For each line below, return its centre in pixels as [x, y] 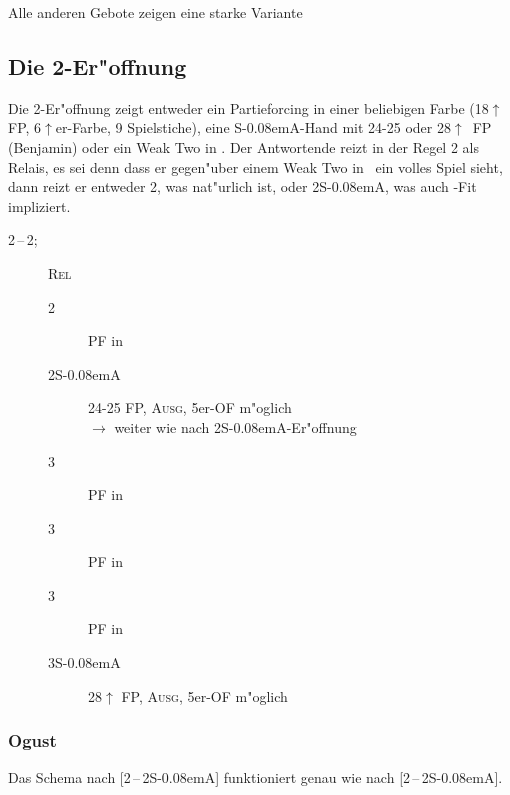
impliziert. [39, 205]
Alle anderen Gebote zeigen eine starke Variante [155, 12]
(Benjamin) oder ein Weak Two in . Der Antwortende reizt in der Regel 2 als [243, 146]
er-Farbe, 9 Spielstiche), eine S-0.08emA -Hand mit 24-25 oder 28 [253, 127]
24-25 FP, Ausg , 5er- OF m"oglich [190, 407]
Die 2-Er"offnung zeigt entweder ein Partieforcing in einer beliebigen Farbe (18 [248, 107]
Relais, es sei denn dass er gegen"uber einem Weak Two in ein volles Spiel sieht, [255, 166]
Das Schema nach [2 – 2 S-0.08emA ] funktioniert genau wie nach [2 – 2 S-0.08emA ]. [255, 777]
